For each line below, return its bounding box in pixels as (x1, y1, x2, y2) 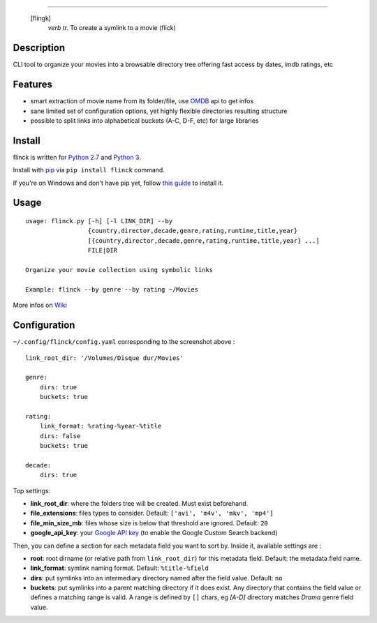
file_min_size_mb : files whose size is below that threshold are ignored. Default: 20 (30, 518, 269, 527)
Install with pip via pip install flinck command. (13, 166, 165, 174)
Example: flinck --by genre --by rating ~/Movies (25, 285, 199, 293)
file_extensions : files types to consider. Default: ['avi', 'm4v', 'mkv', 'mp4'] (30, 509, 274, 518)
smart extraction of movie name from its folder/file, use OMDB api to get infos (30, 97, 254, 105)
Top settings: (13, 486, 51, 495)
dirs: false (39, 432, 81, 440)
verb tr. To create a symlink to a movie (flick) (47, 24, 176, 32)
